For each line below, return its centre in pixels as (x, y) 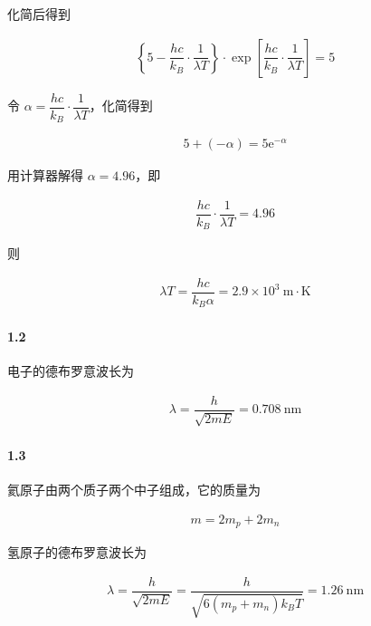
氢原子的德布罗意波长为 (77, 552)
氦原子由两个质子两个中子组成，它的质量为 (134, 490)
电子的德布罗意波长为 (71, 371)
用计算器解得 (45, 175)
